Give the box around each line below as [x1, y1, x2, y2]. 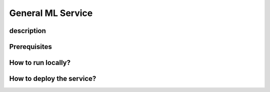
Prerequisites [9, 42, 52, 51]
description [9, 26, 46, 35]
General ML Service [9, 7, 93, 18]
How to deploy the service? [9, 74, 96, 83]
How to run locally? [9, 58, 71, 67]
